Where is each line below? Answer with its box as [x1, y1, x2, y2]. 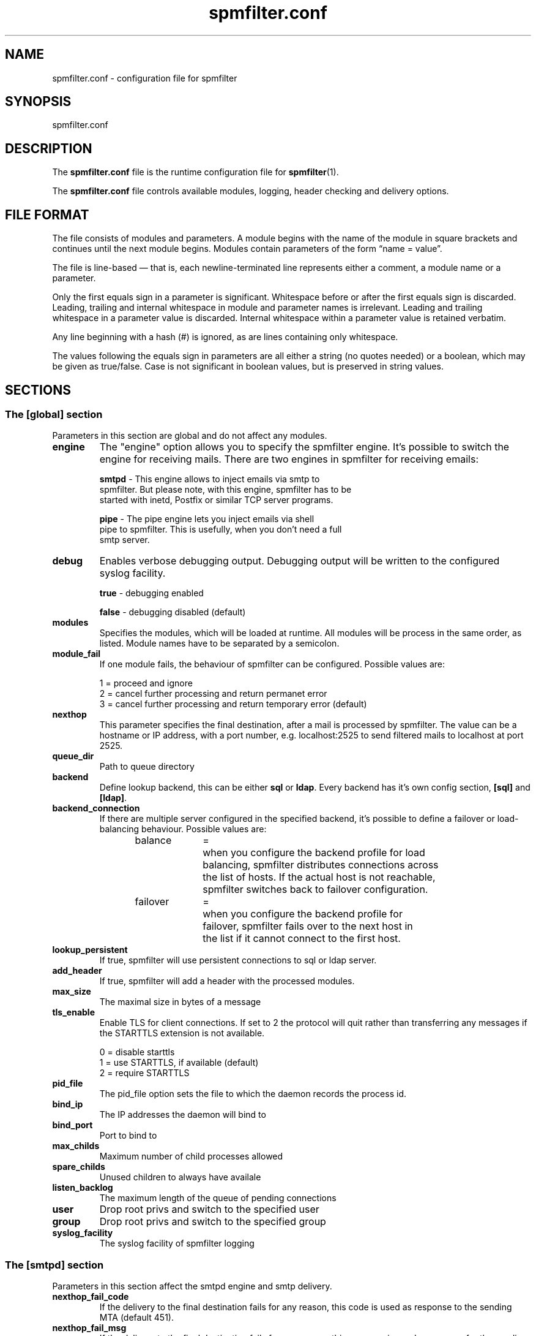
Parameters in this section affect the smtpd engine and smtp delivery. [52, 1281, 332, 1292]
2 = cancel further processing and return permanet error [99, 688, 327, 699]
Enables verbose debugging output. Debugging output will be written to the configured [99, 555, 500, 567]
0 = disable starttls [99, 1047, 175, 1058]
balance [135, 834, 172, 847]
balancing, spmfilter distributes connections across [203, 859, 439, 871]
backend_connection [52, 803, 140, 814]
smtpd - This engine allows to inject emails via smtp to [99, 474, 320, 485]
